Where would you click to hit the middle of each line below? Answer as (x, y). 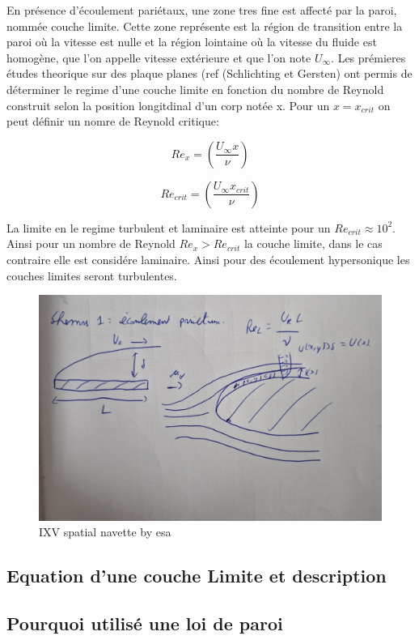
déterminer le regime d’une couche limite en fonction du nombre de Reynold (195, 89)
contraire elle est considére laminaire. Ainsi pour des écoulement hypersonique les (208, 259)
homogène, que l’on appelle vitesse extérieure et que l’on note (159, 57)
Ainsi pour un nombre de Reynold (91, 243)
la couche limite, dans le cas (313, 243)
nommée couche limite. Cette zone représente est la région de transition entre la (205, 26)
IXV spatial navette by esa (105, 532)
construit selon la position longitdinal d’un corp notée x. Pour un (168, 105)
